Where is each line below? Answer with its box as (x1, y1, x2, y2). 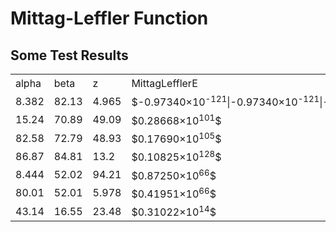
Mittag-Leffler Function (10, 7, 209, 30)
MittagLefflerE (131, 76, 198, 90)
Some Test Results (10, 47, 129, 64)
